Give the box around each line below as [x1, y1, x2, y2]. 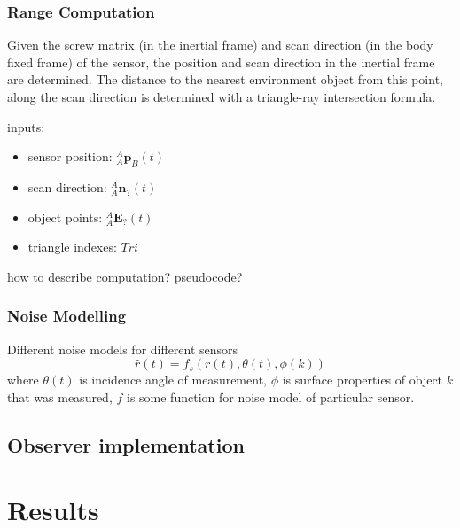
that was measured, [7, 387, 113, 406]
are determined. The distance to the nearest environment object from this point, [7, 70, 443, 89]
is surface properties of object [282, 370, 443, 389]
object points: [27, 207, 103, 226]
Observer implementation [7, 431, 245, 458]
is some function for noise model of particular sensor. [126, 387, 415, 406]
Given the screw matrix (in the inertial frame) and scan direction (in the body [7, 35, 433, 54]
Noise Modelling [7, 305, 127, 327]
